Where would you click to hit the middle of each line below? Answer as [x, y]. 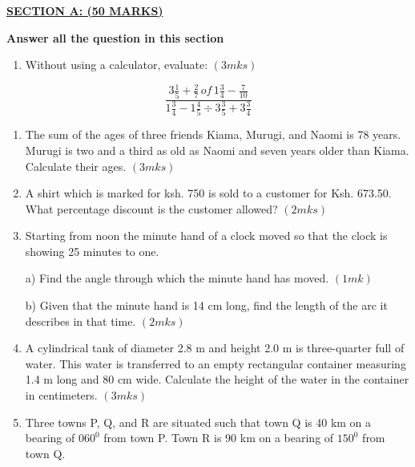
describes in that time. [81, 321]
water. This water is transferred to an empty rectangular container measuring [216, 363]
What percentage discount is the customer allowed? [151, 208]
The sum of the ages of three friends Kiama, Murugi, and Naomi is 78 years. [213, 134]
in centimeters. [61, 395]
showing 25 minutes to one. [92, 251]
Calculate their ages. [76, 166]
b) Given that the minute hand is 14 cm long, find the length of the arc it [206, 305]
